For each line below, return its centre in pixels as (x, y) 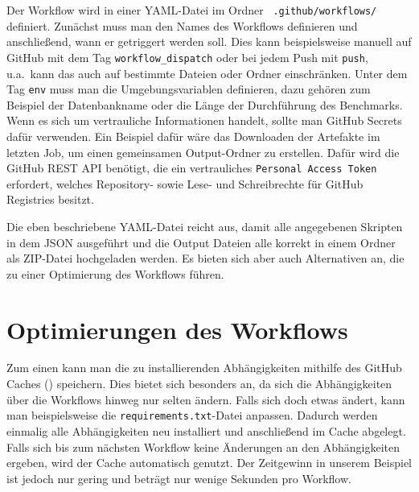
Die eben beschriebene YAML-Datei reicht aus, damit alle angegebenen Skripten (205, 226)
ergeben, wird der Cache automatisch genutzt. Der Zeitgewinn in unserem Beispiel (209, 463)
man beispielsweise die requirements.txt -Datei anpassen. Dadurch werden (192, 415)
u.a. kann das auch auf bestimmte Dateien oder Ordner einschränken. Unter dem (207, 73)
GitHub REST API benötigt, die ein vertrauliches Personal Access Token (192, 168)
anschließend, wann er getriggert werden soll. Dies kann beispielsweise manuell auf (209, 41)
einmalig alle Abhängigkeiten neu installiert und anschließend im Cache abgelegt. (206, 430)
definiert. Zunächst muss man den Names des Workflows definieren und (182, 25)
